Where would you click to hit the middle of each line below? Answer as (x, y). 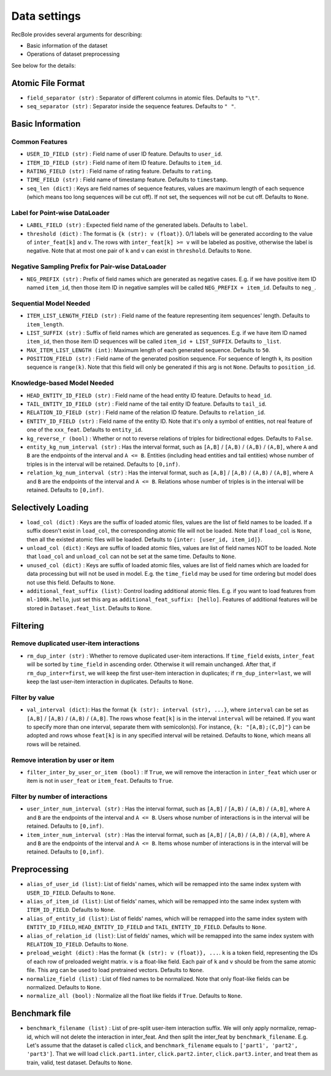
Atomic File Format (48, 83)
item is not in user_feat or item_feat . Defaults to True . (100, 781)
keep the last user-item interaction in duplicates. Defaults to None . (110, 681)
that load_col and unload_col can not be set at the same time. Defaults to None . (131, 557)
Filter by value (33, 697)
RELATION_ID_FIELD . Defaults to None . (78, 944)
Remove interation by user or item (63, 760)
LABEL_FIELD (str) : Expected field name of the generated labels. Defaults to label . (137, 225)
